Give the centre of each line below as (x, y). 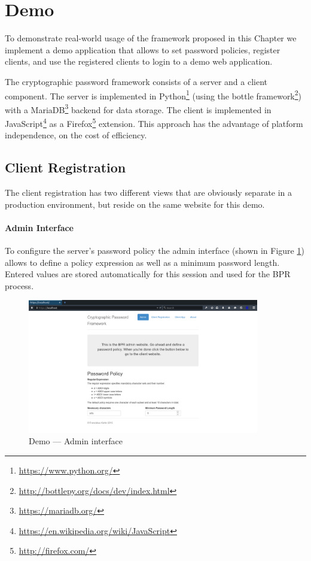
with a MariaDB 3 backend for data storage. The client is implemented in (138, 108)
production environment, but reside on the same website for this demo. (135, 204)
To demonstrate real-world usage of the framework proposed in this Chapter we (151, 38)
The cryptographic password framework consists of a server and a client (136, 81)
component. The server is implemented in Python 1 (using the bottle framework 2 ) (153, 95)
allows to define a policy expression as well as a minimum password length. (142, 262)
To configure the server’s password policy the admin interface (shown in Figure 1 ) (155, 251)
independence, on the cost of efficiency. (76, 135)
